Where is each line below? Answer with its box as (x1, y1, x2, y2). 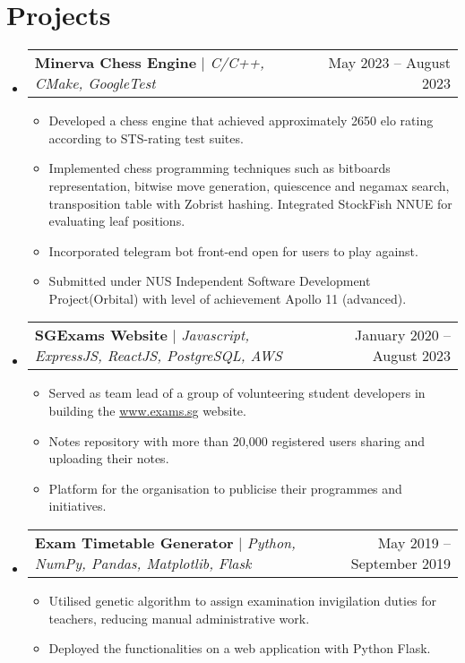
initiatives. (48, 496, 107, 515)
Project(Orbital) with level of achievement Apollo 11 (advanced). (48, 288, 407, 307)
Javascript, (181, 324, 250, 346)
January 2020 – (355, 324, 451, 346)
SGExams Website (34, 324, 168, 346)
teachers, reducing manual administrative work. (48, 608, 310, 627)
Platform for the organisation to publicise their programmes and (48, 478, 402, 497)
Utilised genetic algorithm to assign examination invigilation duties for (48, 591, 437, 610)
